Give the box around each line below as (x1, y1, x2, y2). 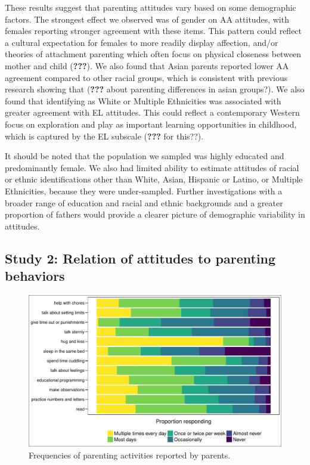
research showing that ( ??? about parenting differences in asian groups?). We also (5, 83, 305, 95)
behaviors (5, 266, 65, 285)
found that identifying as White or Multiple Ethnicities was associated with (5, 94, 281, 107)
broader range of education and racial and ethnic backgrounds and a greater (5, 196, 283, 209)
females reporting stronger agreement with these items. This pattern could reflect (5, 24, 302, 37)
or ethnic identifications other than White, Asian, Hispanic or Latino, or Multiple (5, 173, 303, 185)
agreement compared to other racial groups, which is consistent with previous (5, 71, 288, 83)
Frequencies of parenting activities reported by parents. (29, 448, 231, 461)
